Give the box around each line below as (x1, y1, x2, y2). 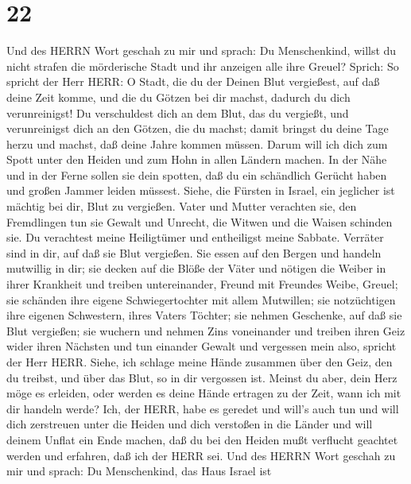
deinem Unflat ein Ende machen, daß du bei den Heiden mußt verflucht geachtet (6, 431, 398, 447)
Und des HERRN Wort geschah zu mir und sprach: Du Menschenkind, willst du (6, 42, 397, 59)
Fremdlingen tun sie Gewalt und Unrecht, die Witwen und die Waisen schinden (6, 213, 393, 230)
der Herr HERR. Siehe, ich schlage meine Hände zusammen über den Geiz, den (6, 354, 393, 370)
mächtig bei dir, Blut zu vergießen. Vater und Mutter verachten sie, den (6, 198, 357, 215)
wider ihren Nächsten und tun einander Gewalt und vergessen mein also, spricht (6, 338, 397, 354)
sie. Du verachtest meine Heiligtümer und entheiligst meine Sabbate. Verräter (6, 229, 384, 246)
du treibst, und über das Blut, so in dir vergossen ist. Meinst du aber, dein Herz (6, 369, 397, 385)
